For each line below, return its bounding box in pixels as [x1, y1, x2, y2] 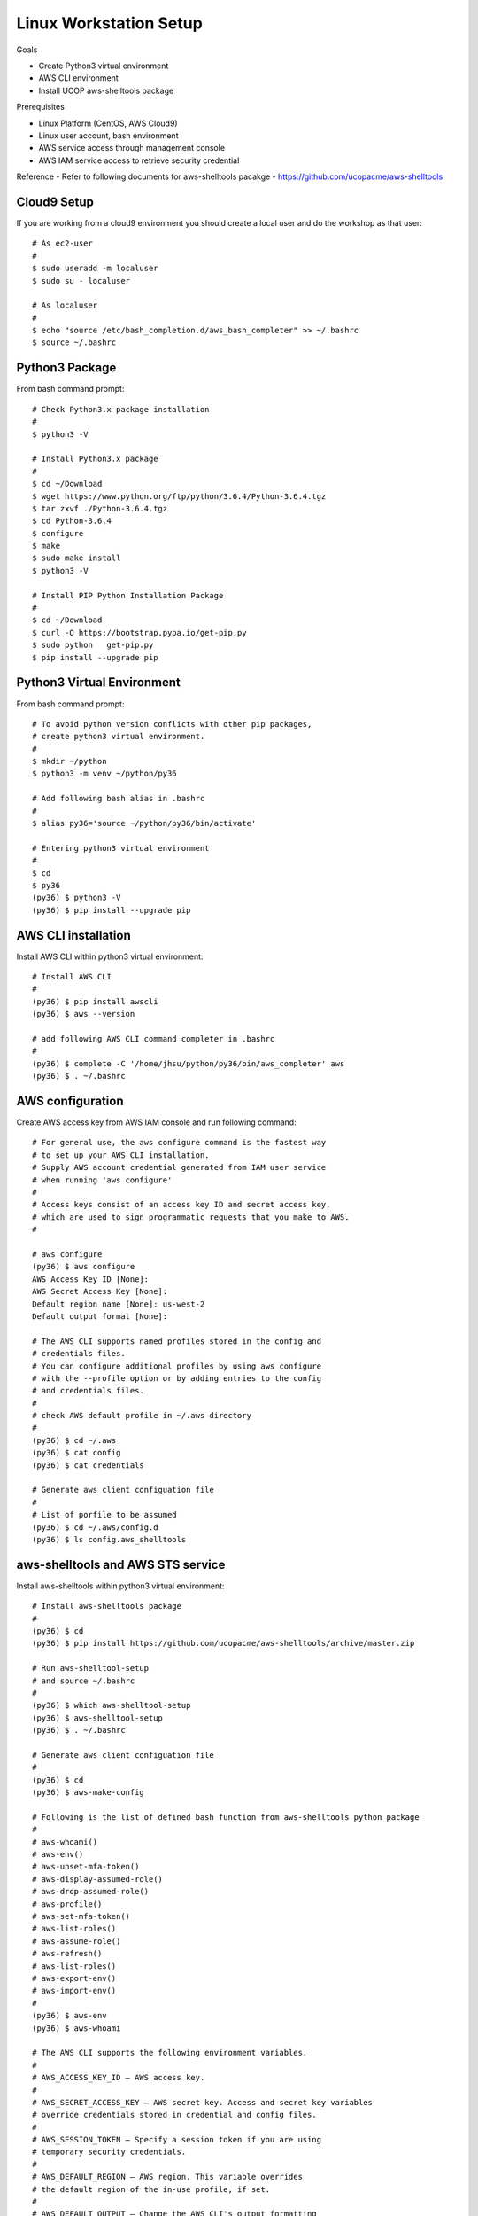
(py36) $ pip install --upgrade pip [32, 905, 191, 915]
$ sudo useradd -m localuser [32, 263, 158, 274]
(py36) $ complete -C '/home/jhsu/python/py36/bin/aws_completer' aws [32, 1058, 345, 1068]
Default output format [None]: [32, 1311, 168, 1321]
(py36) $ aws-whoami [32, 2023, 121, 2033]
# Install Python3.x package [32, 454, 158, 464]
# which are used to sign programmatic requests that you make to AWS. [32, 1212, 350, 1222]
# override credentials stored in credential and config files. [32, 2110, 318, 2120]
